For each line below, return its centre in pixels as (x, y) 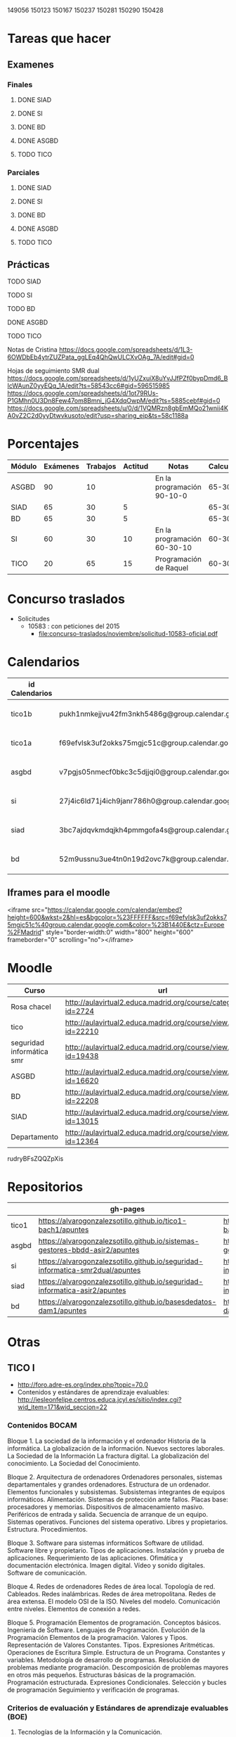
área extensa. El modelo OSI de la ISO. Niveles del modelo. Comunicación (114, 1601)
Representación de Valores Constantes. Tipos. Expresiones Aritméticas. (111, 1645)
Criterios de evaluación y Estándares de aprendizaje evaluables (118, 1707)
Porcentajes (43, 444)
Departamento (34, 1137)
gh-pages (127, 1209)
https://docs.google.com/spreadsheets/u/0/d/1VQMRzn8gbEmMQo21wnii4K (118, 408)
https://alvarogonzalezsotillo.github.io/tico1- (113, 1221)
